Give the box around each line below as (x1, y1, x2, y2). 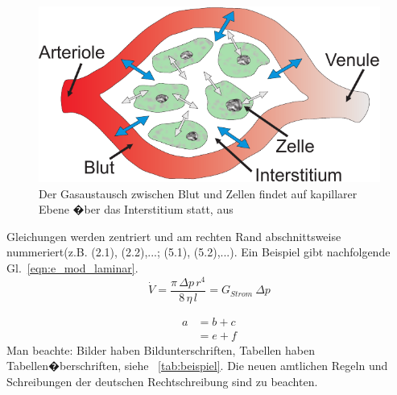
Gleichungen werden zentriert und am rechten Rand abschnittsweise (6, 227, 341, 244)
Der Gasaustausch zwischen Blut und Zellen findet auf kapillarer (39, 185, 358, 202)
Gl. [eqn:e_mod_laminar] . (6, 259, 139, 276)
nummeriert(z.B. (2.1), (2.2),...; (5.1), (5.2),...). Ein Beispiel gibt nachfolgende (6, 243, 391, 260)
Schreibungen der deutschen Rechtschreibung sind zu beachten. (6, 372, 318, 389)
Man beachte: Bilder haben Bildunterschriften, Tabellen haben (6, 341, 315, 358)
